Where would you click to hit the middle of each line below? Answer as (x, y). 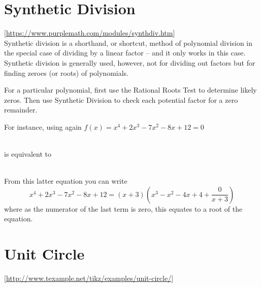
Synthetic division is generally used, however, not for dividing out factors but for (130, 62)
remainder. (21, 110)
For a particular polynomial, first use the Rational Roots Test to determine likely (130, 90)
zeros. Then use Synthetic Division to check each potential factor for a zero (121, 99)
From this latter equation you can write (66, 181)
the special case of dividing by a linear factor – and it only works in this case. (125, 53)
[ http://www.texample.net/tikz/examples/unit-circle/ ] (89, 278)
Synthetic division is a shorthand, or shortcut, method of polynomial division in (128, 42)
